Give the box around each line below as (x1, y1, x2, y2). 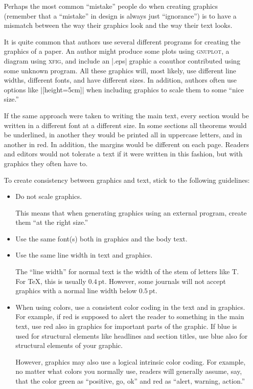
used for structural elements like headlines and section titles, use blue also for (15, 330, 248, 341)
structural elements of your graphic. (15, 340, 123, 350)
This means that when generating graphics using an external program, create (15, 207, 247, 217)
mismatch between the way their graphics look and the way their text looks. (4, 20, 232, 30)
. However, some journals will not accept (104, 276, 226, 286)
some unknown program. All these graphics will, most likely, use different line (4, 65, 236, 75)
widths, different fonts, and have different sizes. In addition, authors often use (4, 75, 237, 85)
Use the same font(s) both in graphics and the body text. (15, 233, 187, 243)
